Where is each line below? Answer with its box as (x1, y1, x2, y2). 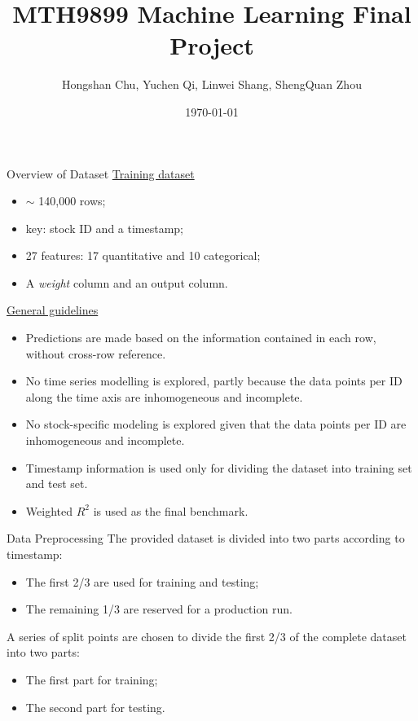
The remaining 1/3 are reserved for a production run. (25, 600, 293, 618)
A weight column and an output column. (25, 274, 228, 291)
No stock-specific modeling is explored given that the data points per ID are (25, 415, 407, 433)
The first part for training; (25, 670, 158, 688)
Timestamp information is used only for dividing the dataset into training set (25, 459, 412, 476)
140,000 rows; (38, 192, 106, 209)
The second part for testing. (25, 698, 165, 715)
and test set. (25, 475, 88, 492)
